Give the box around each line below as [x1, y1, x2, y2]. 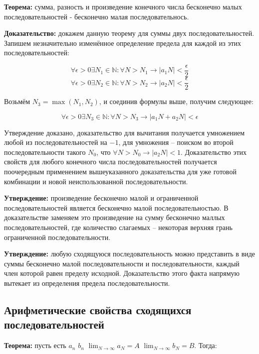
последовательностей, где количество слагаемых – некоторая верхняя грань [4, 222, 233, 233]
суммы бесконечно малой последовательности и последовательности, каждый [4, 258, 240, 268]
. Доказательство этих [180, 146, 247, 157]
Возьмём [4, 96, 30, 107]
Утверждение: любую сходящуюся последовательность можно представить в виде [4, 248, 256, 259]
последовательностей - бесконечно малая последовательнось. [4, 11, 189, 21]
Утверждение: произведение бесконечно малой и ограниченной [4, 193, 199, 203]
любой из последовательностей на [4, 137, 107, 147]
